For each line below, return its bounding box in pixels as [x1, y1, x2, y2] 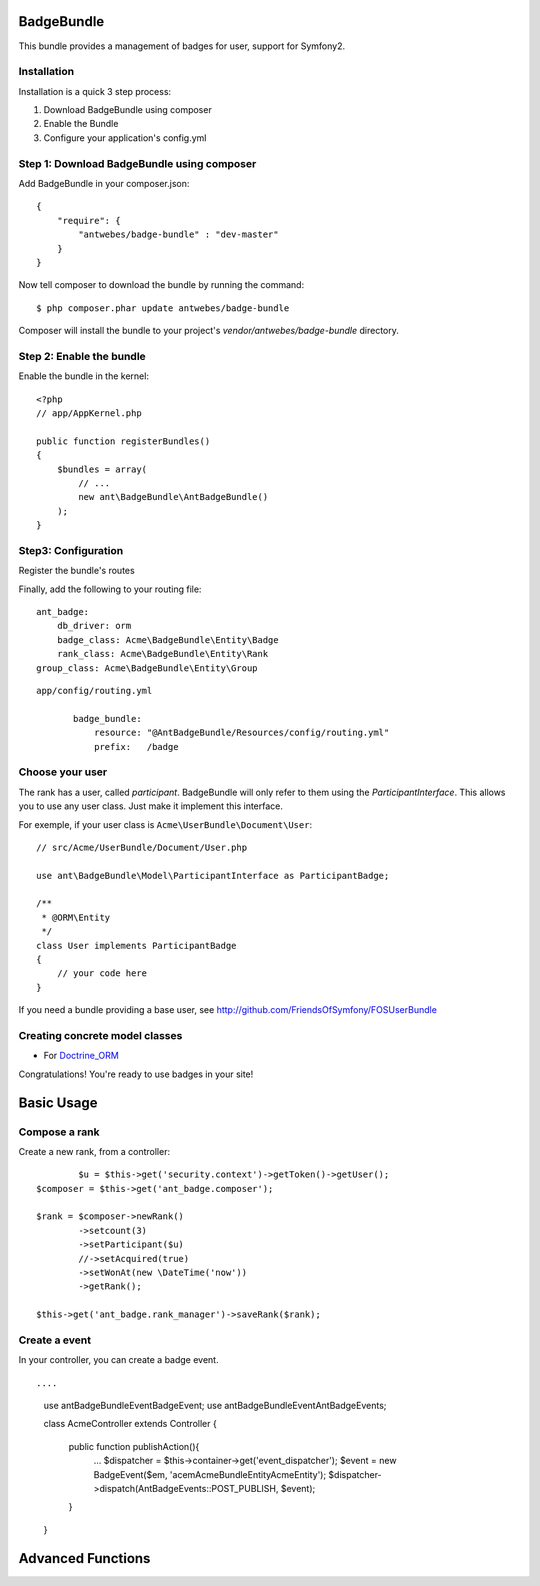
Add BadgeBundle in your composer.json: [18, 177, 190, 189]
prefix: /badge [93, 741, 179, 752]
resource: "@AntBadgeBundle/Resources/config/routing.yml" [93, 727, 390, 739]
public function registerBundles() [36, 435, 211, 447]
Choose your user [18, 765, 108, 779]
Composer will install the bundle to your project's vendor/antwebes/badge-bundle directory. [18, 325, 400, 337]
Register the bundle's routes [18, 565, 135, 577]
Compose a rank [18, 1125, 100, 1139]
